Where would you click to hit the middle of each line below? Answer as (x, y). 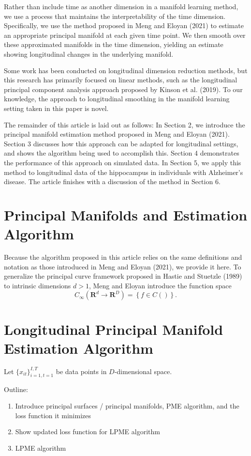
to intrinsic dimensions (37, 285)
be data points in (81, 371)
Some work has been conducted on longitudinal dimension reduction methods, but (126, 70)
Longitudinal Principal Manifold (114, 329)
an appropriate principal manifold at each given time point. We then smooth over (125, 35)
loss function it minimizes (53, 415)
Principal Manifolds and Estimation (126, 214)
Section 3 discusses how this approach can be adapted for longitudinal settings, (121, 143)
